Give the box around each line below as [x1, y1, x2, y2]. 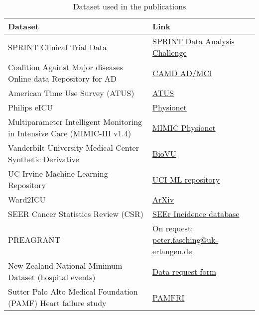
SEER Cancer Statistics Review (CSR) [8, 208, 143, 219]
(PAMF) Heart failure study [8, 297, 107, 309]
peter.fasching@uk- [152, 234, 218, 245]
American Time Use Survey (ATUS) [8, 87, 134, 99]
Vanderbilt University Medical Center [8, 142, 139, 153]
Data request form [152, 265, 217, 277]
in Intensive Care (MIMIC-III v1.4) [8, 127, 131, 139]
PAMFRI [152, 291, 185, 303]
